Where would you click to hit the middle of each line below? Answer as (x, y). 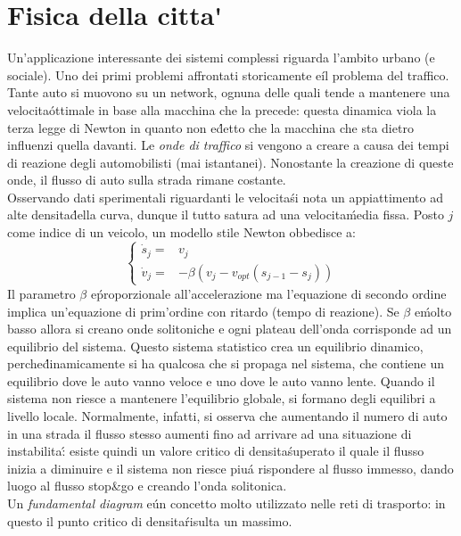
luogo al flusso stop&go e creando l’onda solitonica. (147, 486)
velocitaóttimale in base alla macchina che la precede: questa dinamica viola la (222, 109)
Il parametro (41, 293)
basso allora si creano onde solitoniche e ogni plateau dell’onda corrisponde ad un (230, 329)
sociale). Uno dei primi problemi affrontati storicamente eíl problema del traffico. (228, 74)
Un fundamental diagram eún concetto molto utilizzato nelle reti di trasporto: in (226, 503)
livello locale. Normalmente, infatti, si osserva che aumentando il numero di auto (227, 416)
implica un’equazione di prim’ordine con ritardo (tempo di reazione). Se (203, 311)
